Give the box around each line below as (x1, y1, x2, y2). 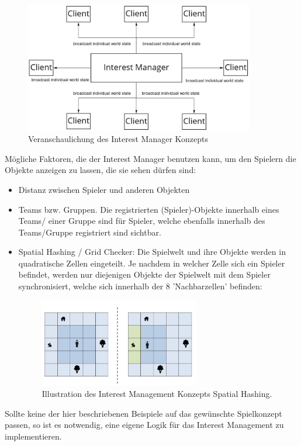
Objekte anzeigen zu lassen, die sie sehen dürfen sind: (5, 164, 196, 176)
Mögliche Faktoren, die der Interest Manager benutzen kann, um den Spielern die (5, 152, 296, 164)
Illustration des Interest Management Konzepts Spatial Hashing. (41, 388, 272, 400)
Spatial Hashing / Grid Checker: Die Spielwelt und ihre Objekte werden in (18, 246, 286, 258)
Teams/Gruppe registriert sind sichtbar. (18, 226, 161, 238)
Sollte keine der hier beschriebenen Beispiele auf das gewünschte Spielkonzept (5, 407, 282, 419)
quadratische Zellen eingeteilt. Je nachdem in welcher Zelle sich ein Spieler (18, 257, 285, 269)
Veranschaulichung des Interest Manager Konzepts (28, 133, 209, 145)
